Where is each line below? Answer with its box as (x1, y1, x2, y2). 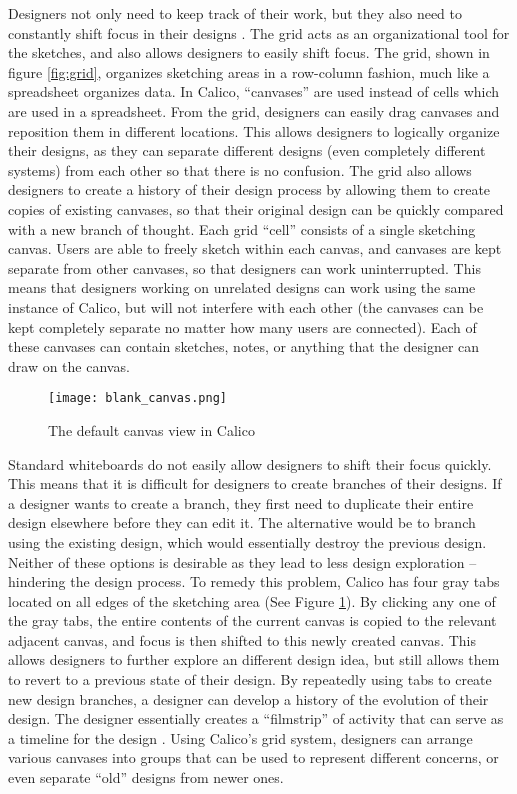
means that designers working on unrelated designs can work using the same (8, 277, 476, 298)
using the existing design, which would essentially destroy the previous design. (8, 531, 487, 552)
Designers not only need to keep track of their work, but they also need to (8, 3, 463, 23)
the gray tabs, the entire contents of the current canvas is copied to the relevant (8, 610, 497, 631)
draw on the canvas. (8, 355, 130, 376)
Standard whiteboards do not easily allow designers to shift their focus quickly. (8, 453, 492, 474)
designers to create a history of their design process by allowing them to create (8, 179, 491, 200)
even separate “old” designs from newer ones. (8, 767, 284, 788)
